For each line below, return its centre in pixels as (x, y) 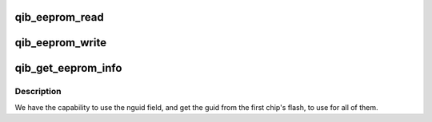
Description (38, 92)
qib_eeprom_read (59, 17)
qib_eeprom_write (61, 43)
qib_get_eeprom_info (68, 68)
